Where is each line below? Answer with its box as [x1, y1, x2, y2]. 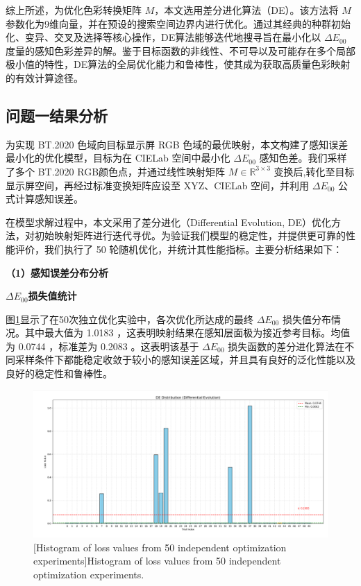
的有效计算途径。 [6, 70, 83, 85]
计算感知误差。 [15, 191, 83, 206]
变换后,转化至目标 [274, 164, 355, 178]
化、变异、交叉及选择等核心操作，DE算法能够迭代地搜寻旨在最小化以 [6, 30, 321, 44]
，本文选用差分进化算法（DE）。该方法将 [154, 3, 339, 17]
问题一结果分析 [6, 104, 108, 126]
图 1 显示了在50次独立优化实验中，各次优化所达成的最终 [6, 311, 253, 326]
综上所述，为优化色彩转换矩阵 [6, 3, 142, 17]
